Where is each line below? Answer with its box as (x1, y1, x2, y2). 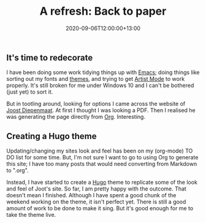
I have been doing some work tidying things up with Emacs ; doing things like (6, 69, 200, 76)
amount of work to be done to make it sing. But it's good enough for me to (6, 205, 194, 212)
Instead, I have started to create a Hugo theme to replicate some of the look (6, 179, 198, 186)
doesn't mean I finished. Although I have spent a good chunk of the (6, 192, 177, 199)
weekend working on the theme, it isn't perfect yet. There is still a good (6, 198, 186, 206)
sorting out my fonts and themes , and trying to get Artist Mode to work (6, 75, 185, 83)
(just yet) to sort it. (6, 88, 53, 96)
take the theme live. (6, 211, 56, 219)
